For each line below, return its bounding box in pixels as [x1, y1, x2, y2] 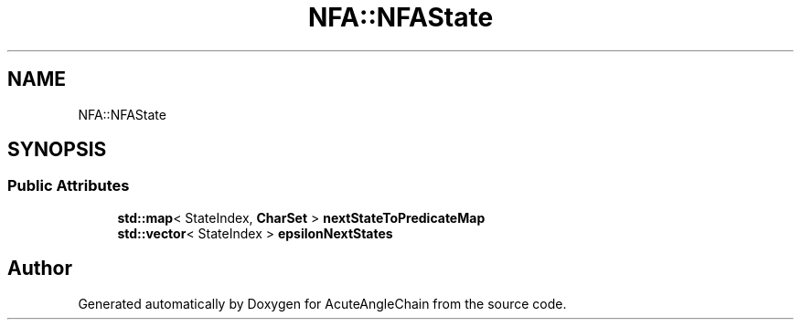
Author [7, 257, 72, 280]
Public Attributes [7, 176, 130, 195]
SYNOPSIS [7, 138, 107, 162]
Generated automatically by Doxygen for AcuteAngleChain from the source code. [78, 295, 567, 311]
